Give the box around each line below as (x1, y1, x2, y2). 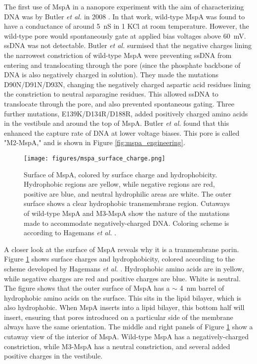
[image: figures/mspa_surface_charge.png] (24, 155, 166, 162)
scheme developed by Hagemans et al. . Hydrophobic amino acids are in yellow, (4, 263, 244, 273)
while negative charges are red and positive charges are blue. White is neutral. (4, 273, 241, 283)
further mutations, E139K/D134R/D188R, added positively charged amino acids (4, 108, 248, 118)
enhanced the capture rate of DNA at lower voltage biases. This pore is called (4, 127, 240, 138)
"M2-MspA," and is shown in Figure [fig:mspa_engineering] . (4, 137, 185, 148)
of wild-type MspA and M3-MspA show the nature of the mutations (24, 208, 230, 218)
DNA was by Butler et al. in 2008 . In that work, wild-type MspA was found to (4, 11, 245, 21)
